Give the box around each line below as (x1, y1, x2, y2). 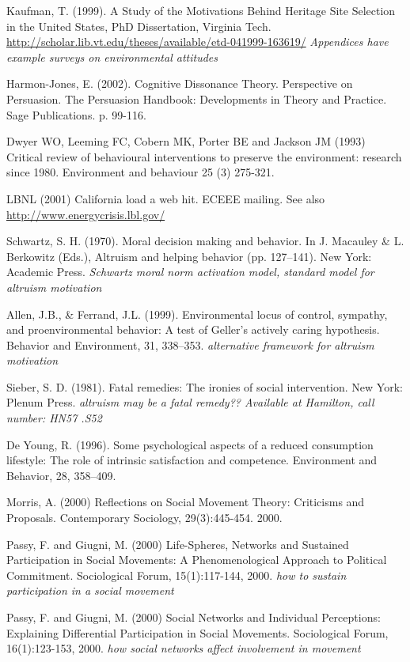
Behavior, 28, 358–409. (6, 467, 116, 483)
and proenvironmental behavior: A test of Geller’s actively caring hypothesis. (6, 321, 380, 338)
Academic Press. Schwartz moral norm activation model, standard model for (6, 263, 374, 280)
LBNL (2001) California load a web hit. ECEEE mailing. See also (6, 190, 325, 206)
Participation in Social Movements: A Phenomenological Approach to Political (6, 551, 387, 568)
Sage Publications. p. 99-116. (6, 106, 146, 123)
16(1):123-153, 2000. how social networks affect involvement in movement (6, 640, 361, 656)
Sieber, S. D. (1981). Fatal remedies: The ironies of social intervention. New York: (6, 378, 403, 395)
